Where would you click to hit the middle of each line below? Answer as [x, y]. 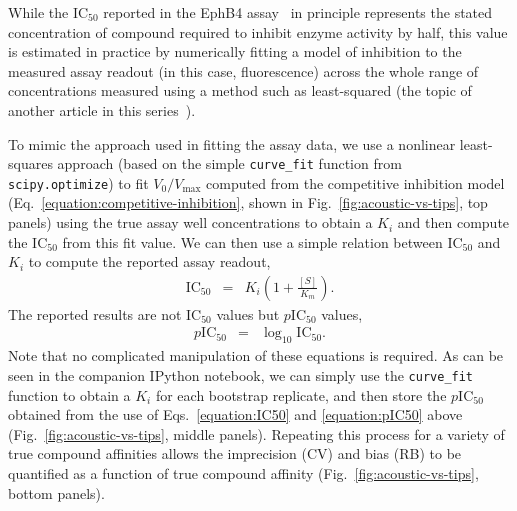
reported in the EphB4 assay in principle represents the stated [298, 12]
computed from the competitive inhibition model [355, 182]
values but [248, 313]
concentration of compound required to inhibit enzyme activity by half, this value [258, 31]
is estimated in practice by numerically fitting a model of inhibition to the [235, 51]
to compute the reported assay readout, [149, 261]
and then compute [453, 222]
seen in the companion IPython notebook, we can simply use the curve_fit [241, 374]
